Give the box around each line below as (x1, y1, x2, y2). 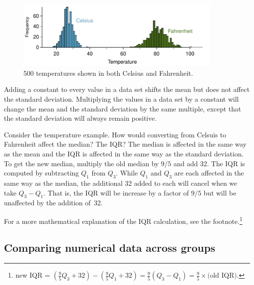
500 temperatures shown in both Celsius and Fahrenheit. (23, 67, 193, 78)
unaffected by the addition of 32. (4, 197, 103, 208)
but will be (203, 187, 236, 197)
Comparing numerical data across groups (4, 240, 215, 255)
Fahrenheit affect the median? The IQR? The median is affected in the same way (4, 139, 247, 149)
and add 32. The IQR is (173, 158, 245, 168)
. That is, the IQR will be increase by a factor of (43, 187, 189, 197)
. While (116, 168, 138, 178)
